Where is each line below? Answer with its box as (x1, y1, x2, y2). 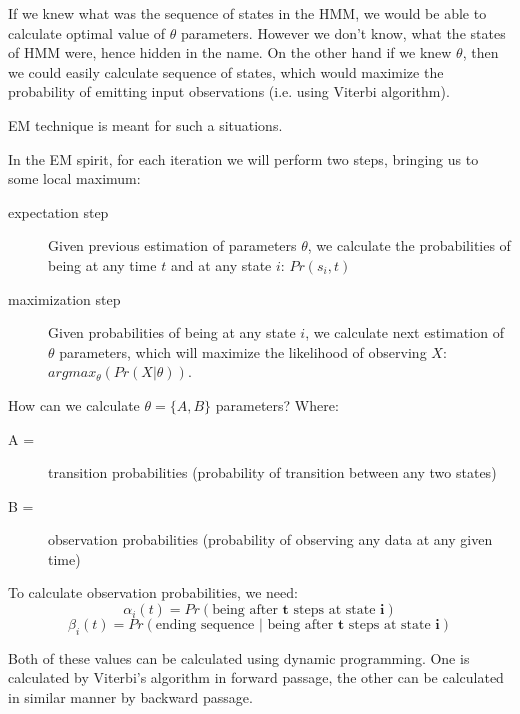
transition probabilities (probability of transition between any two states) (48, 462, 497, 483)
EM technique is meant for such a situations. (8, 114, 283, 135)
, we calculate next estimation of (305, 322, 504, 343)
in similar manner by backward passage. (8, 687, 253, 708)
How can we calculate (8, 394, 140, 415)
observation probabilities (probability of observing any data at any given (48, 529, 493, 550)
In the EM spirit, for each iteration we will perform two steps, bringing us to (8, 148, 479, 169)
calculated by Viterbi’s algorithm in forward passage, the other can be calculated (8, 667, 504, 688)
